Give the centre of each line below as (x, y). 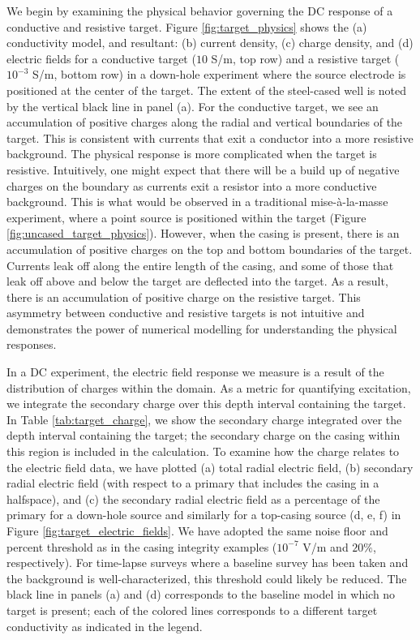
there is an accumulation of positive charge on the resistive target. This (184, 296)
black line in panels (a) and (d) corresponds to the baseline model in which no (201, 594)
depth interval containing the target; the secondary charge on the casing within (204, 435)
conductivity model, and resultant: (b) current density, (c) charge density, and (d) (210, 43)
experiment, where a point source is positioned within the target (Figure (186, 217)
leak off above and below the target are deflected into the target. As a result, (197, 281)
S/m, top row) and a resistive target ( (305, 58)
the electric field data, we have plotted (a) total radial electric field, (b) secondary (210, 467)
